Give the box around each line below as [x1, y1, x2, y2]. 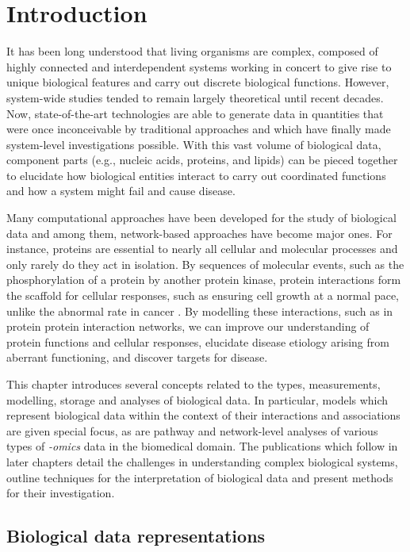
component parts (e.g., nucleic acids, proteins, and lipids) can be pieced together [6, 151, 398, 168]
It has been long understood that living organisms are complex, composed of [6, 43, 378, 59]
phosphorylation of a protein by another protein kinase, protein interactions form [6, 271, 401, 288]
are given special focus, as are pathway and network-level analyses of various [6, 422, 378, 439]
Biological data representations [6, 523, 266, 548]
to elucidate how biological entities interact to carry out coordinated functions [6, 167, 386, 183]
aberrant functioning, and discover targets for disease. [6, 349, 268, 366]
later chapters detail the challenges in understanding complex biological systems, [6, 453, 398, 470]
